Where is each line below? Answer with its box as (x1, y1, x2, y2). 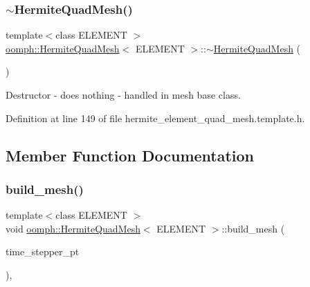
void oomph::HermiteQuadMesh (6, 221, 140, 235)
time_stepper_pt (6, 244, 80, 259)
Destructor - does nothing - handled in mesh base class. (6, 88, 241, 101)
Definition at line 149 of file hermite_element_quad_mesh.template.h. (6, 110, 305, 125)
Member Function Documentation (6, 144, 255, 166)
